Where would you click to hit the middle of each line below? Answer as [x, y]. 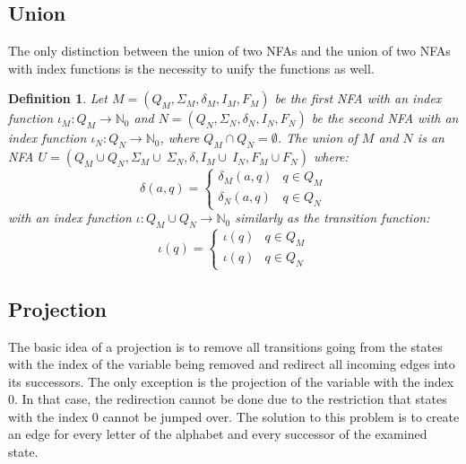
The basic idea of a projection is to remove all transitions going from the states [225, 346]
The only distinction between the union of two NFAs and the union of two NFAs [229, 51]
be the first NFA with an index [358, 98]
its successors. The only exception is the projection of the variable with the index [231, 381]
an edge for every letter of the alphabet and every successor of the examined [218, 434]
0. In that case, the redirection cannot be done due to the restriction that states [228, 399]
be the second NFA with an [385, 118]
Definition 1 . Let [58, 98]
